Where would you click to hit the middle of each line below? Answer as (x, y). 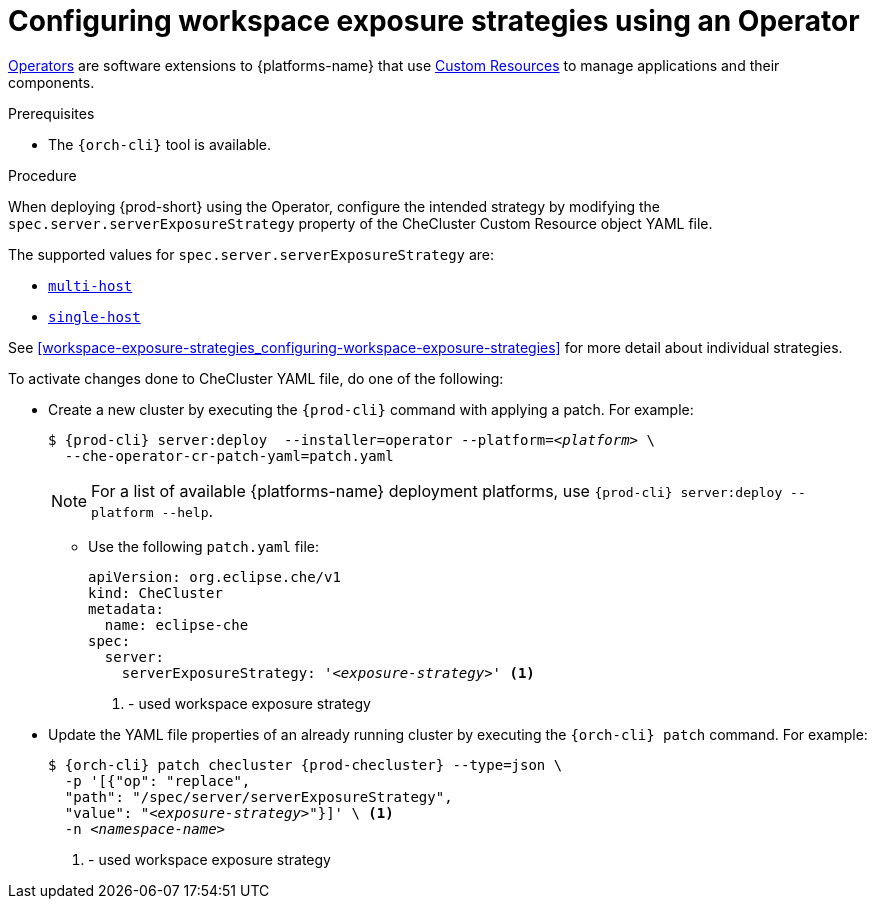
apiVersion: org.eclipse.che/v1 (214, 576)
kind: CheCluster (155, 592)
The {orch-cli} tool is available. (160, 144)
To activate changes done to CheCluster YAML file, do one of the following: (256, 378)
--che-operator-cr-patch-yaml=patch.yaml (229, 455)
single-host (94, 316)
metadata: (126, 608)
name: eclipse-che (176, 624)
